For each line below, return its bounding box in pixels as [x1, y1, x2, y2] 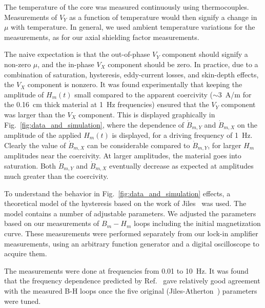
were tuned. [4, 295, 41, 306]
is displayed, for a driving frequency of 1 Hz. [112, 129, 253, 140]
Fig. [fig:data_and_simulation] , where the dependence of [4, 119, 185, 130]
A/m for [225, 89, 252, 99]
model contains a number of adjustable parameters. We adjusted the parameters [4, 208, 256, 218]
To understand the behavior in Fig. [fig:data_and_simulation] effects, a [4, 188, 231, 198]
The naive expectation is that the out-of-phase [4, 49, 150, 59]
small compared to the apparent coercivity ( [74, 89, 213, 99]
